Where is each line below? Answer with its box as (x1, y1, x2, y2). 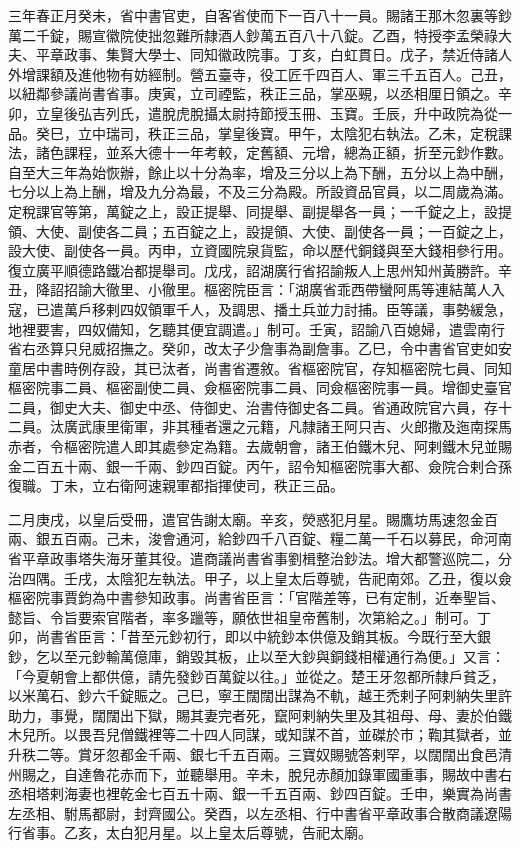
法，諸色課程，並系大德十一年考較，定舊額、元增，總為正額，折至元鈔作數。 (8, 142, 512, 163)
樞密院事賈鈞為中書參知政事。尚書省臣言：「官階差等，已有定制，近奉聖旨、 (8, 587, 505, 608)
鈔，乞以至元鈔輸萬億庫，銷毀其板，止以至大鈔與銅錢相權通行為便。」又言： (8, 646, 505, 666)
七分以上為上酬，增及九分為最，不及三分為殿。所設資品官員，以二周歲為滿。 (8, 181, 512, 202)
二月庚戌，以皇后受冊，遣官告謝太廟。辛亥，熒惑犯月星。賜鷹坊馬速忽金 (8, 508, 484, 529)
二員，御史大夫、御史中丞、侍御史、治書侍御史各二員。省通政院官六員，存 (8, 396, 498, 417)
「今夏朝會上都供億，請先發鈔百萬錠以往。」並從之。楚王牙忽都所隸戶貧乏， (8, 665, 505, 686)
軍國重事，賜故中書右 (371, 763, 512, 784)
